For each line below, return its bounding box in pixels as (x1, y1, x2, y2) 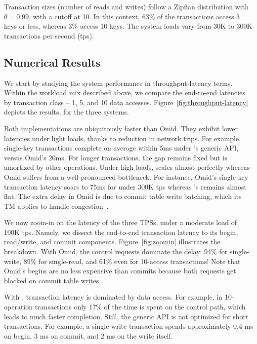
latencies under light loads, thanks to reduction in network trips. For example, (4, 133, 241, 143)
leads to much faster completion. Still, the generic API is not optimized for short (4, 311, 249, 321)
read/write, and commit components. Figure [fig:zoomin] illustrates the (4, 236, 220, 247)
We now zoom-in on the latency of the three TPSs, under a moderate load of (4, 217, 237, 228)
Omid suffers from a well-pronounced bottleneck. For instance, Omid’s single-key (4, 171, 249, 182)
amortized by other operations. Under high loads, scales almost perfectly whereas (4, 162, 250, 172)
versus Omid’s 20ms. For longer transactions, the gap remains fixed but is (4, 152, 227, 162)
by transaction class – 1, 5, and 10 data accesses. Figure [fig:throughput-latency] (4, 97, 248, 107)
